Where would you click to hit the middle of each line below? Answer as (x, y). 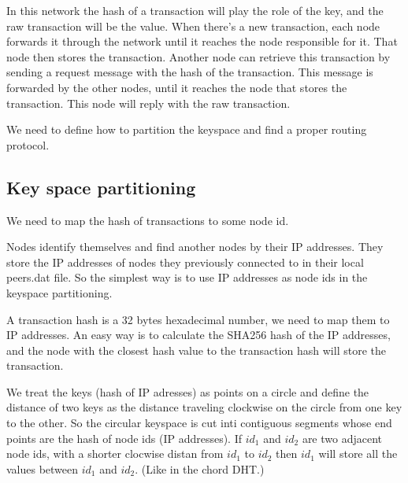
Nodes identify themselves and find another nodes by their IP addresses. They (195, 247)
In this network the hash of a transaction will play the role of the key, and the (195, 10)
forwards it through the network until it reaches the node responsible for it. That (202, 41)
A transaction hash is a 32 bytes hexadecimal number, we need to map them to (198, 319)
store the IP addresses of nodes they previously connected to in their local (185, 262)
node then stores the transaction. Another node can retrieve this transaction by (198, 56)
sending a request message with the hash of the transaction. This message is (190, 72)
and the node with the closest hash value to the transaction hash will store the (196, 350)
